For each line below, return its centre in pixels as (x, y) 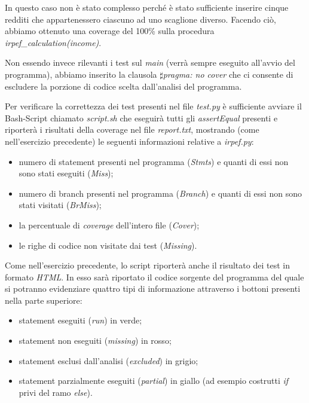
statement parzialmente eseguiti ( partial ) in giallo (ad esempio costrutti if (154, 381)
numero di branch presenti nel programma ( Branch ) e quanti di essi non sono (160, 193)
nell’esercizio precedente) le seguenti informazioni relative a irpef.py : (129, 141)
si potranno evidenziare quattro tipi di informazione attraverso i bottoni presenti (153, 288)
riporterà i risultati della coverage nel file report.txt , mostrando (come (132, 129)
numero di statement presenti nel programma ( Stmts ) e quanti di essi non (154, 161)
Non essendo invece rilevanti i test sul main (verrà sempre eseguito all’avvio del (150, 62)
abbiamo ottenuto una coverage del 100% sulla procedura (110, 31)
